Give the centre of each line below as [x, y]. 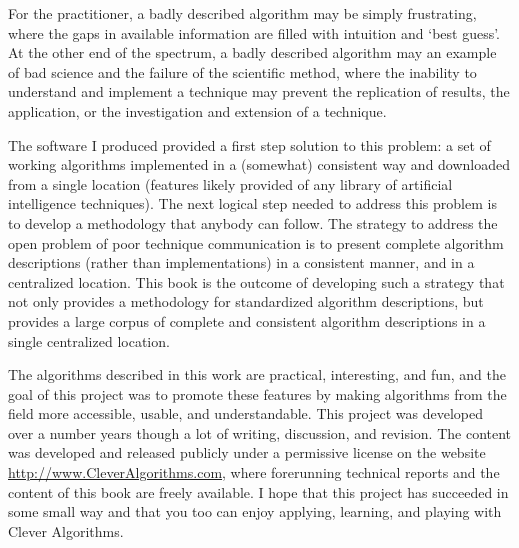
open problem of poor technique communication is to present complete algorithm [256, 242]
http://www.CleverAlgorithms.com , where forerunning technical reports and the [254, 472]
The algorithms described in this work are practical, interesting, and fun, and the [257, 374]
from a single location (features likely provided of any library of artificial [230, 183]
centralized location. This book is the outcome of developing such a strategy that [256, 281]
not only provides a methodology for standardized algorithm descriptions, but [246, 301]
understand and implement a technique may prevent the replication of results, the [259, 91]
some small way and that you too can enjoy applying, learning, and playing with [255, 511]
